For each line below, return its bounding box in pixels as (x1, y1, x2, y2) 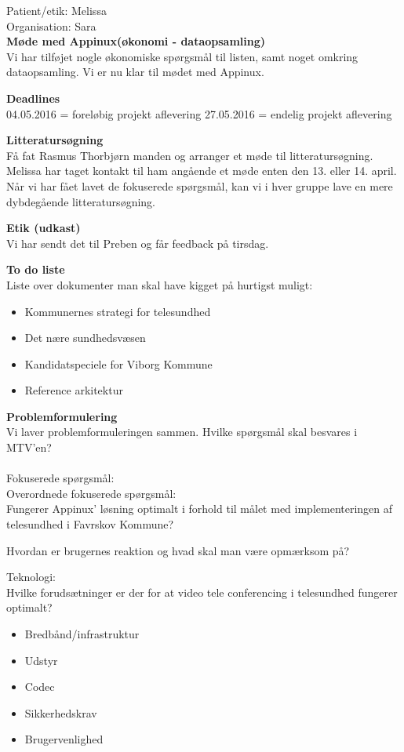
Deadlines (6, 89, 60, 106)
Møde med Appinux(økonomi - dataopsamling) (6, 33, 266, 49)
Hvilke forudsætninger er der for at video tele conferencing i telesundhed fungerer (6, 583, 398, 600)
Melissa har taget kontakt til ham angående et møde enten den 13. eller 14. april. (6, 162, 397, 179)
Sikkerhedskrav (24, 704, 97, 721)
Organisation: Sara (6, 17, 96, 34)
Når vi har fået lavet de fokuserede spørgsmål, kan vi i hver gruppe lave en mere (6, 177, 393, 194)
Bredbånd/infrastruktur (24, 626, 140, 641)
